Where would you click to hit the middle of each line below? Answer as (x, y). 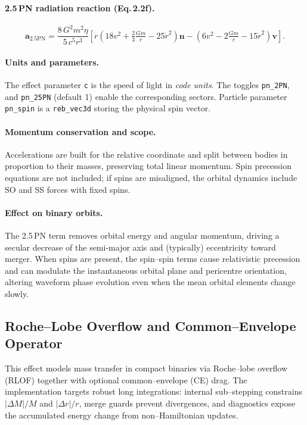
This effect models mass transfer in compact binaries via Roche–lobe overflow (146, 368)
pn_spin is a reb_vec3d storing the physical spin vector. (108, 108)
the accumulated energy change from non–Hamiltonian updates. (122, 415)
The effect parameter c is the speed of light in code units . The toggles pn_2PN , (147, 85)
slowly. (17, 293)
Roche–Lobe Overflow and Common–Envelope (151, 325)
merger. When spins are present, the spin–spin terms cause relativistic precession (153, 259)
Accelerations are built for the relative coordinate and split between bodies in (146, 154)
